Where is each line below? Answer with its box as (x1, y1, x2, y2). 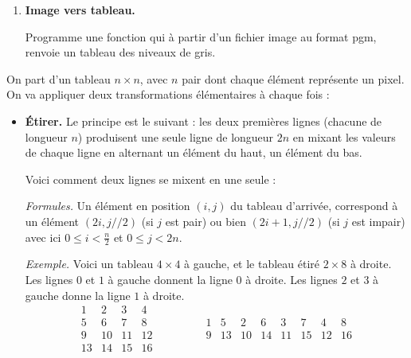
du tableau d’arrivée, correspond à (230, 197, 398, 214)
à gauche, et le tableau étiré (184, 255, 320, 272)
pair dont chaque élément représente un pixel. (182, 70, 405, 87)
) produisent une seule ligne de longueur (77, 128, 274, 145)
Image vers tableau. (25, 2, 135, 18)
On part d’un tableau (6, 70, 111, 87)
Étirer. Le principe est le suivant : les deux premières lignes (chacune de (25, 112, 382, 129)
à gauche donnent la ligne (108, 270, 233, 287)
